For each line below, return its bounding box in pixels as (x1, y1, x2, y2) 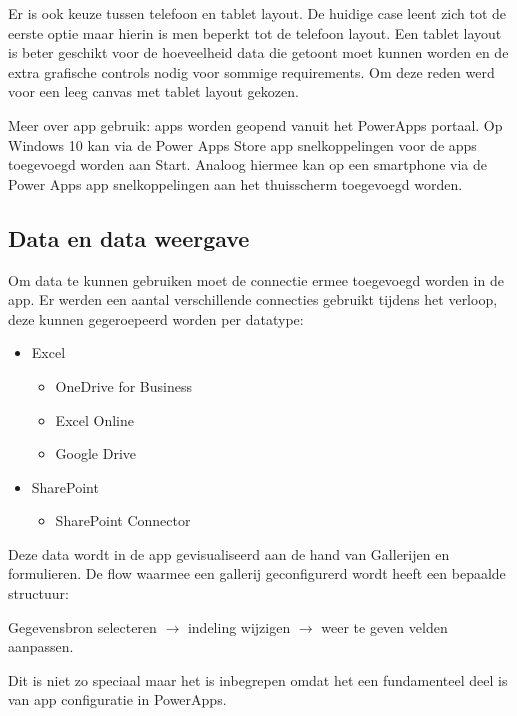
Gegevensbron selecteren (8, 616, 157, 637)
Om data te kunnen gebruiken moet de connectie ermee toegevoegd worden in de (8, 269, 504, 290)
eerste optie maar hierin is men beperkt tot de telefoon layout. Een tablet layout (8, 22, 502, 43)
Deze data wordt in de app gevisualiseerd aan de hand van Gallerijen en (8, 543, 450, 564)
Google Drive (55, 443, 137, 464)
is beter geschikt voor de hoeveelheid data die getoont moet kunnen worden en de (8, 42, 509, 63)
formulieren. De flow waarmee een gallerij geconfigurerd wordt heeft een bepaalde (8, 563, 506, 584)
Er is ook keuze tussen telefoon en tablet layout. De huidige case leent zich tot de (8, 3, 507, 23)
